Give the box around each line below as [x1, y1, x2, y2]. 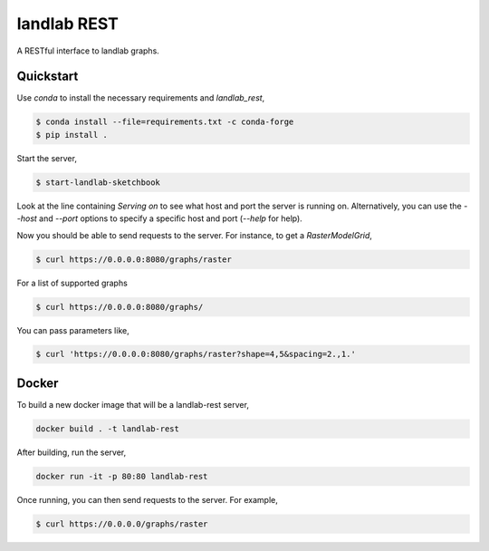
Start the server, [16, 152, 77, 163]
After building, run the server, [16, 447, 127, 458]
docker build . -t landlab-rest [35, 423, 180, 434]
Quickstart [16, 69, 79, 84]
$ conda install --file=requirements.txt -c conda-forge [35, 117, 294, 127]
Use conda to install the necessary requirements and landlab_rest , [16, 92, 265, 103]
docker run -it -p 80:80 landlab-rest [35, 471, 208, 481]
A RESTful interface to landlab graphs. [16, 45, 160, 56]
